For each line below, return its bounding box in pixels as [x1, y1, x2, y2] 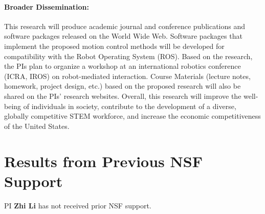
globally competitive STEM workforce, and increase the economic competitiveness [4, 111, 261, 121]
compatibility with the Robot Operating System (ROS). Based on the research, [4, 50, 253, 61]
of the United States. [4, 120, 70, 131]
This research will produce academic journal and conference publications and [4, 20, 246, 31]
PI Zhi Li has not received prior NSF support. [4, 200, 151, 210]
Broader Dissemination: [4, 1, 90, 12]
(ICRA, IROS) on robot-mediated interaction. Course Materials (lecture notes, [4, 70, 251, 81]
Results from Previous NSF [4, 150, 203, 171]
